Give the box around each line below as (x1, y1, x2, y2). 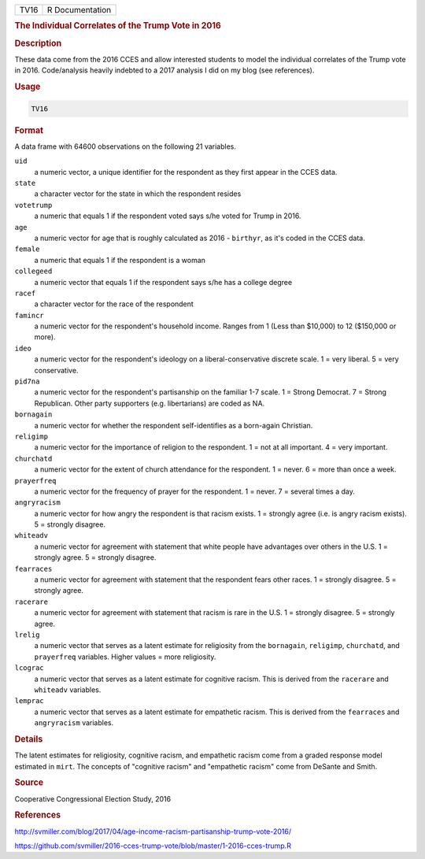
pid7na (14, 377, 40, 386)
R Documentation (47, 5, 112, 15)
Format (14, 124, 43, 135)
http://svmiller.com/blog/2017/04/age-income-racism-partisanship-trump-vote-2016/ (14, 827, 292, 836)
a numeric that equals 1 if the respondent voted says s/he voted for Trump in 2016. (34, 211, 301, 220)
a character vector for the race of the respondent (34, 299, 194, 309)
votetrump (14, 201, 53, 209)
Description (14, 38, 62, 49)
